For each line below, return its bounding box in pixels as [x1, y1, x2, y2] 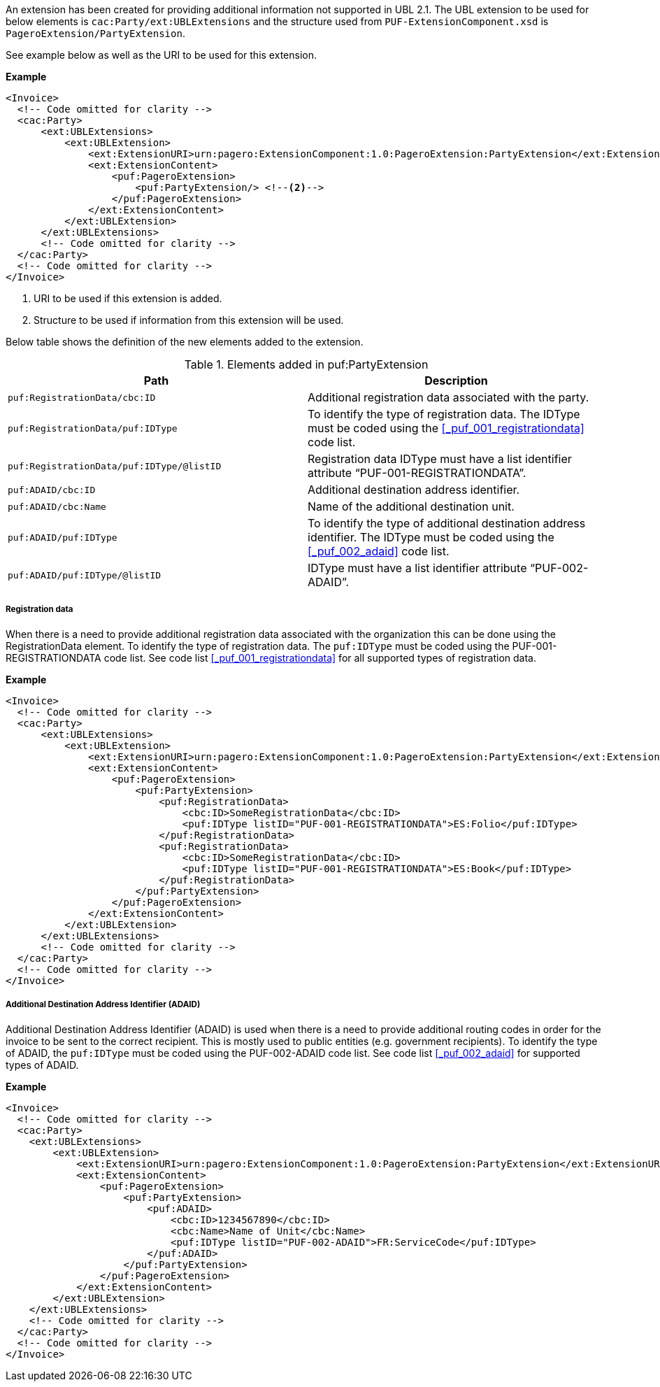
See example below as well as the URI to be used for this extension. [6, 49, 317, 61]
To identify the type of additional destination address [308, 516, 586, 530]
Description [424, 374, 488, 387]
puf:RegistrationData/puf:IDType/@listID [8, 460, 222, 471]
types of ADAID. [6, 1058, 79, 1071]
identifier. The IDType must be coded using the [308, 530, 554, 544]
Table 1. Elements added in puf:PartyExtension [184, 357, 429, 371]
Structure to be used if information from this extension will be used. [34, 314, 344, 326]
